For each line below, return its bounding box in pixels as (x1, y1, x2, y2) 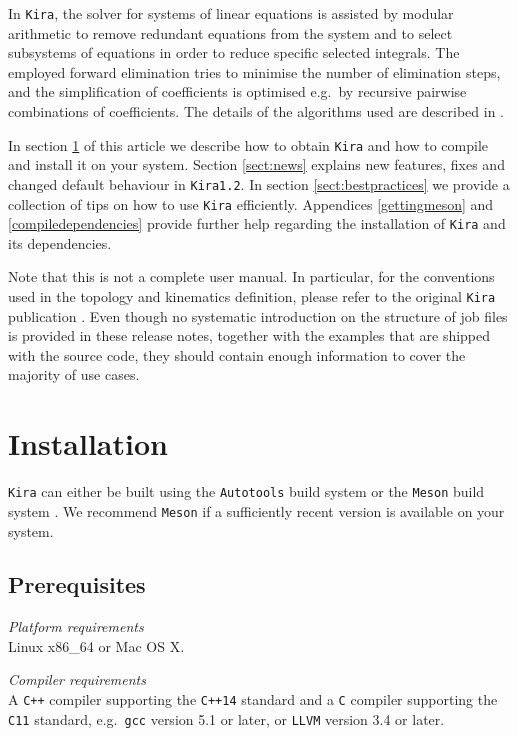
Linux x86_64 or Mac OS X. (8, 635, 185, 656)
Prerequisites (8, 569, 146, 600)
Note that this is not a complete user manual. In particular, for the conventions (8, 266, 495, 287)
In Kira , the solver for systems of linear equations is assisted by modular (8, 3, 454, 23)
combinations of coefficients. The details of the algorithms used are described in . (8, 101, 505, 122)
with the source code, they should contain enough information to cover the (8, 344, 466, 365)
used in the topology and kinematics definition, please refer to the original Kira (8, 286, 496, 307)
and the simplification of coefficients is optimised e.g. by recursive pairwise (8, 81, 467, 102)
